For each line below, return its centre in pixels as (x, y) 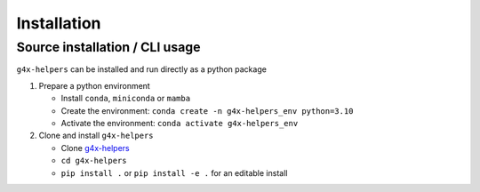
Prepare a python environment (94, 85)
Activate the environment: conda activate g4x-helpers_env (180, 123)
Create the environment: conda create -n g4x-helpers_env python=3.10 (207, 110)
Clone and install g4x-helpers (96, 136)
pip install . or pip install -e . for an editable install (174, 172)
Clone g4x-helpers (96, 148)
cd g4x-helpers (94, 161)
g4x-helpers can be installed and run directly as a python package (141, 69)
